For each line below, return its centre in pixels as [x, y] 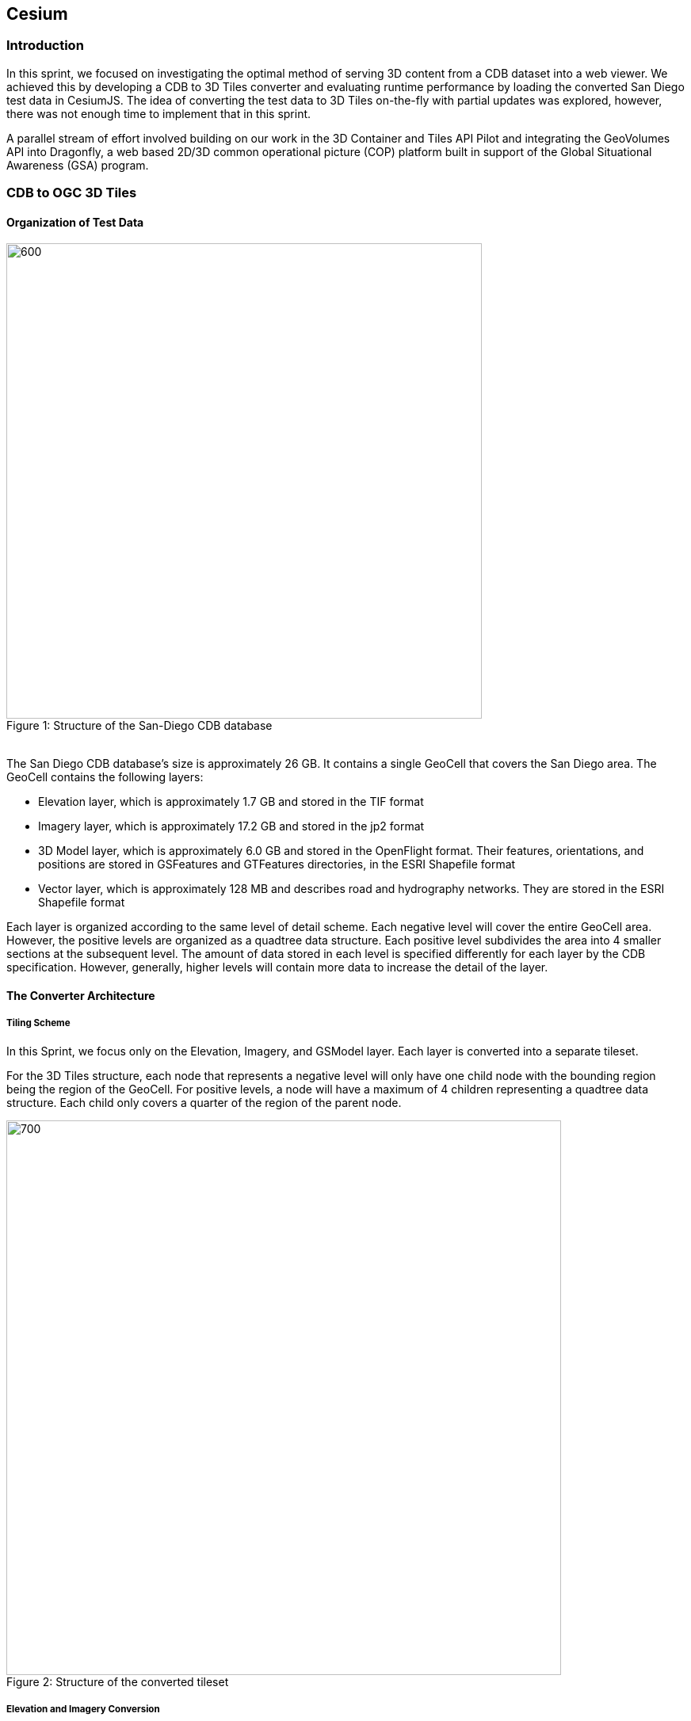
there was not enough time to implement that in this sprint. [159, 113]
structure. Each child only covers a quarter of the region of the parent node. [204, 1102]
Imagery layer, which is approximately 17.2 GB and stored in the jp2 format [231, 826]
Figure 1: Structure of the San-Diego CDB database [139, 726]
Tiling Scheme [38, 1023]
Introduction [45, 46]
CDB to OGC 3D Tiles [72, 193]
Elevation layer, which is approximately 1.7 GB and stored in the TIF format [231, 802]
